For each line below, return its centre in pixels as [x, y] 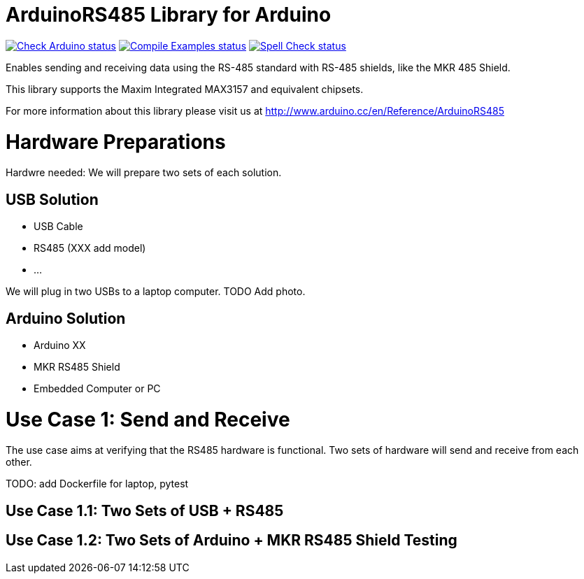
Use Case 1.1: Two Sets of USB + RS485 [145, 510]
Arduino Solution [66, 318]
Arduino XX [60, 345]
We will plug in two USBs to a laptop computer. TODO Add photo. [156, 292]
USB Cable [58, 227]
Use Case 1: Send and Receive [148, 419]
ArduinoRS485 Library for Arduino [169, 15]
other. [19, 462]
